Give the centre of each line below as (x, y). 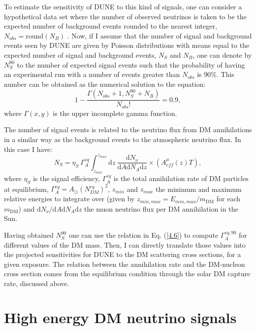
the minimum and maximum (199, 189)
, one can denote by (222, 55)
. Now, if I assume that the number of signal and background (160, 35)
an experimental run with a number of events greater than (92, 74)
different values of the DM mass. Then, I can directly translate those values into (125, 244)
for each (228, 199)
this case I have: (28, 149)
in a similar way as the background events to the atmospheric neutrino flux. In (123, 139)
